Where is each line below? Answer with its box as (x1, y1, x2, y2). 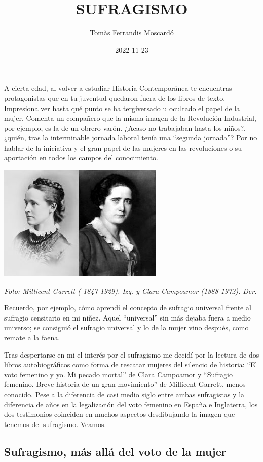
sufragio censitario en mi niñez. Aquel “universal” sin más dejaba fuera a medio (4, 312, 251, 323)
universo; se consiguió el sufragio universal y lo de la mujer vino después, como (4, 322, 249, 333)
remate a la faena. (4, 332, 60, 343)
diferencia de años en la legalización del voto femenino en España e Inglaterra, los (4, 399, 258, 409)
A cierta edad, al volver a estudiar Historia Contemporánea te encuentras (4, 83, 232, 93)
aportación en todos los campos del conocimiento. (4, 152, 158, 163)
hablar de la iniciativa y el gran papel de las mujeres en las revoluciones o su (4, 142, 242, 153)
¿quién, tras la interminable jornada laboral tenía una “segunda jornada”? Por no (4, 132, 257, 143)
